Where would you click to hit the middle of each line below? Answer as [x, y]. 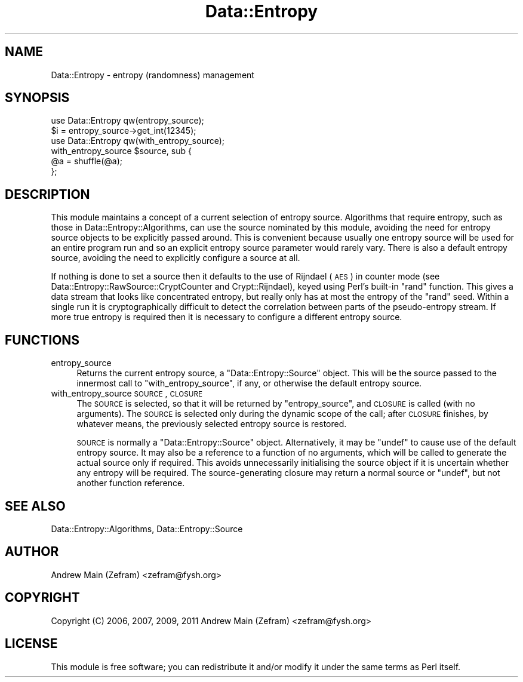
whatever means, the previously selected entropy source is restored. [212, 424]
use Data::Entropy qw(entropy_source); [127, 121]
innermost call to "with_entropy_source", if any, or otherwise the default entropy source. [249, 383]
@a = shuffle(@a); [87, 161]
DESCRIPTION [47, 194]
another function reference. [131, 483]
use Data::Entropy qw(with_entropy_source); [138, 141]
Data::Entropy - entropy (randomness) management [153, 75]
